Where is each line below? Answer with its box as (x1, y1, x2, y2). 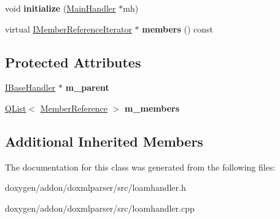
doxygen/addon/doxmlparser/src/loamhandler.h (5, 181, 186, 194)
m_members (124, 101, 180, 114)
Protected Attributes (5, 52, 141, 71)
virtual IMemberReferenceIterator (5, 22, 132, 35)
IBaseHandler (5, 81, 56, 94)
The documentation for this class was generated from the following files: (5, 160, 276, 173)
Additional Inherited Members (5, 131, 203, 150)
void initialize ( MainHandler (5, 2, 116, 14)
